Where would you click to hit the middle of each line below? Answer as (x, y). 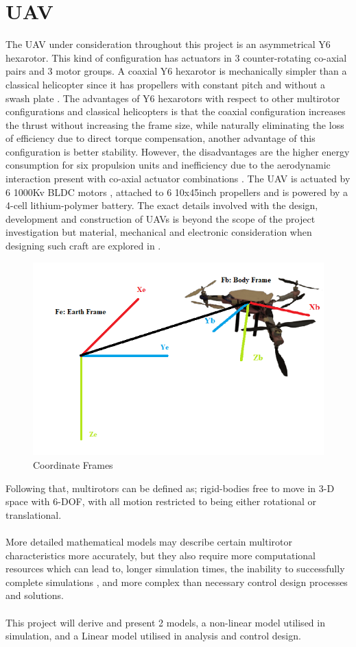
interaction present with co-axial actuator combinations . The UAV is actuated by (178, 179)
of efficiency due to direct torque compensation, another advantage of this (161, 138)
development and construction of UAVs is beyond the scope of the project (161, 218)
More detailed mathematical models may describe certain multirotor (149, 541)
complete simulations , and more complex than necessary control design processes (177, 582)
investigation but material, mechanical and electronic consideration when (159, 232)
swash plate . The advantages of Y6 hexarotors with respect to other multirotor (173, 98)
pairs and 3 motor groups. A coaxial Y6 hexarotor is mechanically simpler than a (176, 71)
